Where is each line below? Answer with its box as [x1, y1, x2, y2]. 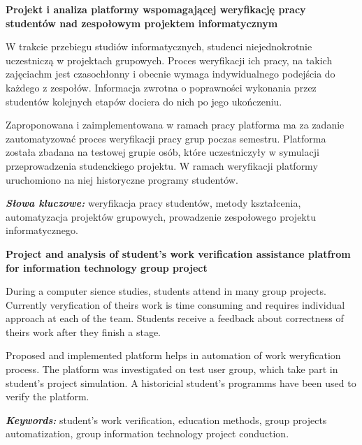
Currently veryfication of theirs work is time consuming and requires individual [6, 297, 345, 312]
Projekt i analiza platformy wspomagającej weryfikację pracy [6, 2, 306, 16]
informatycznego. [6, 223, 78, 238]
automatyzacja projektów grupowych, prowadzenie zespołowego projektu [6, 209, 316, 224]
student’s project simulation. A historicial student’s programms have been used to [6, 375, 356, 390]
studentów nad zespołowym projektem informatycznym [6, 15, 278, 30]
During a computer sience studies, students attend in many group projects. [6, 284, 326, 298]
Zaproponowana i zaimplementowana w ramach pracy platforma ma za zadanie [6, 117, 345, 132]
